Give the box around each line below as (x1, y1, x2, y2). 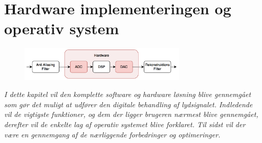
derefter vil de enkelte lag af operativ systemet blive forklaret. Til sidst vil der (4, 118, 246, 129)
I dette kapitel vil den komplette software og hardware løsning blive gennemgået (4, 89, 251, 100)
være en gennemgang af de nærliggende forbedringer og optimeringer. (4, 129, 221, 139)
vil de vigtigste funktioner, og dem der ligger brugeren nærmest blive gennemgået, (4, 109, 258, 120)
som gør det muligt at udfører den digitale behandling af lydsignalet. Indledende (4, 99, 253, 109)
